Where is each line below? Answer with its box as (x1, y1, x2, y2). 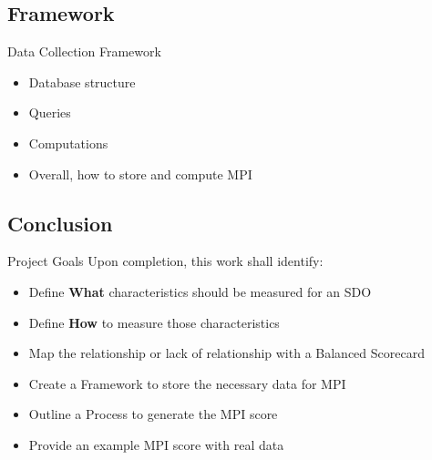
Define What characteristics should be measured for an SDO (28, 281, 372, 301)
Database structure (28, 72, 136, 91)
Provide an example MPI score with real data (28, 434, 284, 454)
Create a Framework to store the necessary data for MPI (28, 373, 346, 393)
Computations (28, 133, 108, 152)
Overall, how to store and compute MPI (28, 164, 252, 183)
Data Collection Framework (7, 42, 161, 61)
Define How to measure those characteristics (28, 312, 280, 332)
